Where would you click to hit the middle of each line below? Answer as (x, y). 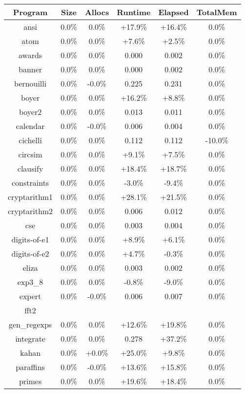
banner (31, 69)
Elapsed (174, 12)
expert (30, 296)
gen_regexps (30, 324)
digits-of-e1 (30, 239)
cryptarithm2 (31, 211)
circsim (30, 154)
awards (30, 55)
